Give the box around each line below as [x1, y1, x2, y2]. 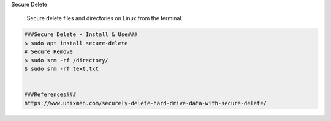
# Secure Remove [24, 48, 74, 55]
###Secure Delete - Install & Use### [24, 31, 138, 38]
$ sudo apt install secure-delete [24, 40, 128, 46]
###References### [24, 91, 77, 98]
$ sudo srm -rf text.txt [24, 65, 99, 72]
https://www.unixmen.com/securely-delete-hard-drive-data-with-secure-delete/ [24, 100, 267, 106]
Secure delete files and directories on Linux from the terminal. [26, 15, 183, 22]
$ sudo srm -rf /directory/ [24, 57, 108, 64]
